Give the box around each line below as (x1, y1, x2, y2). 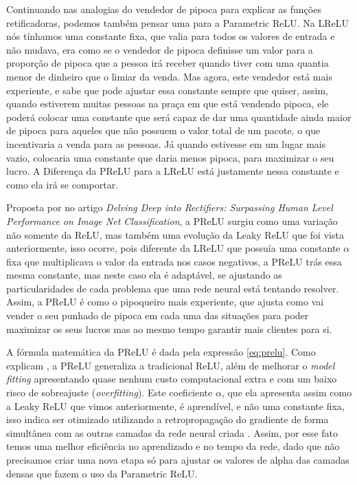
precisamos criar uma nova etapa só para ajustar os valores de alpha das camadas (6, 453, 349, 466)
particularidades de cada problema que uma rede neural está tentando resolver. (6, 281, 339, 295)
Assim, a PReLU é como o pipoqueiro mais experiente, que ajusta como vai (6, 294, 324, 309)
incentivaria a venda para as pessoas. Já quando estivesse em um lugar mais (6, 136, 326, 151)
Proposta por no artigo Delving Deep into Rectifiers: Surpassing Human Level (6, 200, 333, 215)
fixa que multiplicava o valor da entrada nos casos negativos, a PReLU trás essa (6, 254, 342, 268)
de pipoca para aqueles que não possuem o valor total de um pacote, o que (6, 123, 321, 138)
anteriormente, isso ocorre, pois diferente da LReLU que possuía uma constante (6, 241, 341, 255)
